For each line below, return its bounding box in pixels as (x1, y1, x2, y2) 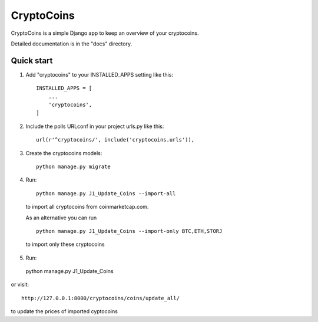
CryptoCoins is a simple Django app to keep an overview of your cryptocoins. (11, 29, 199, 37)
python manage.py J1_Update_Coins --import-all (36, 190, 176, 197)
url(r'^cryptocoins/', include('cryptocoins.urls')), (36, 136, 194, 143)
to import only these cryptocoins (25, 241, 105, 248)
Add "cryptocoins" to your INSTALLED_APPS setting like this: (25, 71, 174, 78)
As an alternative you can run (25, 214, 97, 221)
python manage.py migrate (36, 163, 111, 170)
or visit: (11, 281, 29, 288)
